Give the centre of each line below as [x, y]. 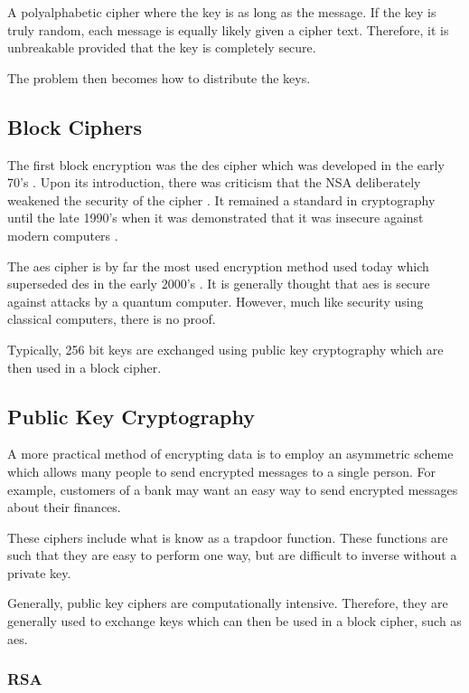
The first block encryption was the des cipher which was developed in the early [226, 164]
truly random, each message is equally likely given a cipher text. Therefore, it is [228, 29]
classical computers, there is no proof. [112, 319]
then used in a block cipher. [84, 367]
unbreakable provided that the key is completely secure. [162, 47]
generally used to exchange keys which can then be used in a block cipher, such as [234, 621]
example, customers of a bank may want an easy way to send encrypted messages [233, 489]
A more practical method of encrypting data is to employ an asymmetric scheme [230, 454]
